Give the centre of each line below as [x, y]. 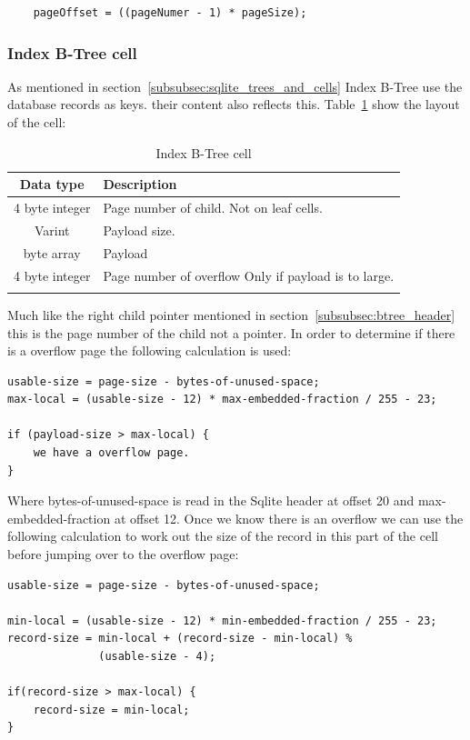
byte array [52, 252]
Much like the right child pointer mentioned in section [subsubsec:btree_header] [231, 314]
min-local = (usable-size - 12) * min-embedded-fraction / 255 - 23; [222, 620]
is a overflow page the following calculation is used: [150, 350]
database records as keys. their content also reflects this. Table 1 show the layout [234, 104]
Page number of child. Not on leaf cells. [213, 208]
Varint [52, 230]
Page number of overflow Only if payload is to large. [249, 275]
